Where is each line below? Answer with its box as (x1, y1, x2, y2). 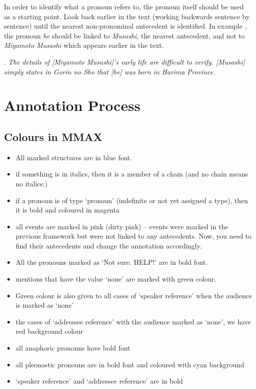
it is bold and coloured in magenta (15, 205, 120, 215)
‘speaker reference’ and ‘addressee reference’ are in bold (15, 376, 183, 386)
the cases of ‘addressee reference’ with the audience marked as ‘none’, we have (15, 316, 251, 326)
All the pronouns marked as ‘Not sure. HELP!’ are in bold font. (15, 257, 208, 267)
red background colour (15, 326, 83, 336)
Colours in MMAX (4, 129, 102, 144)
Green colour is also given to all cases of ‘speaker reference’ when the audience (15, 290, 252, 300)
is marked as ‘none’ (15, 300, 74, 310)
